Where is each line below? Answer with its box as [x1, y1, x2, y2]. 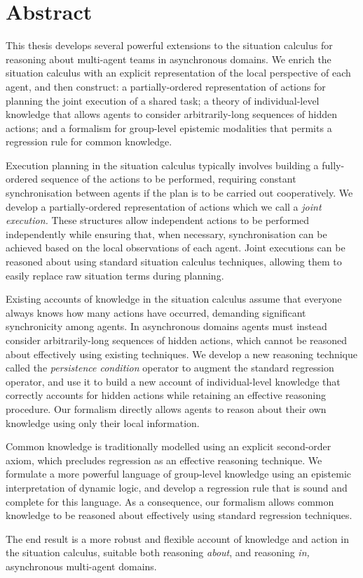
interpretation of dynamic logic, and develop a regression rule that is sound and [6, 480, 348, 494]
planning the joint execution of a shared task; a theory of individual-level [6, 93, 320, 107]
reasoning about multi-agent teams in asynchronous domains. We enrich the [6, 51, 331, 66]
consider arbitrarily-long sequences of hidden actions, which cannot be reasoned [6, 333, 348, 347]
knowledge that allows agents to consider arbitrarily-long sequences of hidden [6, 107, 338, 121]
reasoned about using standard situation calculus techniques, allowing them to [6, 254, 342, 269]
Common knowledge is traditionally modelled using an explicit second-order [6, 439, 331, 454]
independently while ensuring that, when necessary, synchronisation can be [6, 226, 327, 241]
